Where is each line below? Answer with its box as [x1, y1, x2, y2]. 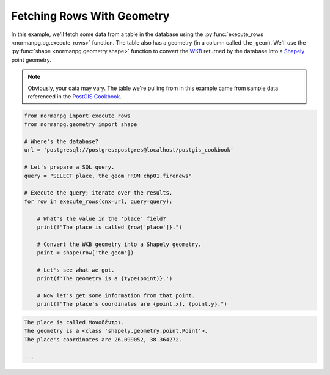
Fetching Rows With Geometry [11, 9, 170, 23]
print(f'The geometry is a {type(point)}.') [37, 275, 173, 282]
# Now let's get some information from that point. [37, 292, 196, 299]
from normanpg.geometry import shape [24, 121, 137, 128]
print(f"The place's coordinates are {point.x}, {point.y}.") [37, 300, 227, 308]
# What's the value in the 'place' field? [37, 215, 166, 222]
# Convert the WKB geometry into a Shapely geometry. [37, 240, 202, 248]
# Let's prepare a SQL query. [24, 164, 115, 171]
